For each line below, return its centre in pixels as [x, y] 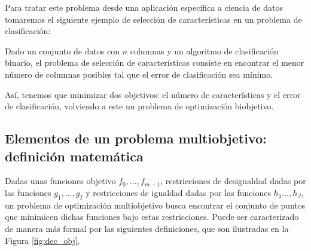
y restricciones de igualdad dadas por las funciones [178, 192]
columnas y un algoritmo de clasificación [204, 50]
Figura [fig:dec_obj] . [42, 240]
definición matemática [74, 156]
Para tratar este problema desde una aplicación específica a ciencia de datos [144, 7]
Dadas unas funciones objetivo [60, 181]
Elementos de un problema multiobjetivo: [136, 138]
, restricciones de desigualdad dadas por [233, 181]
